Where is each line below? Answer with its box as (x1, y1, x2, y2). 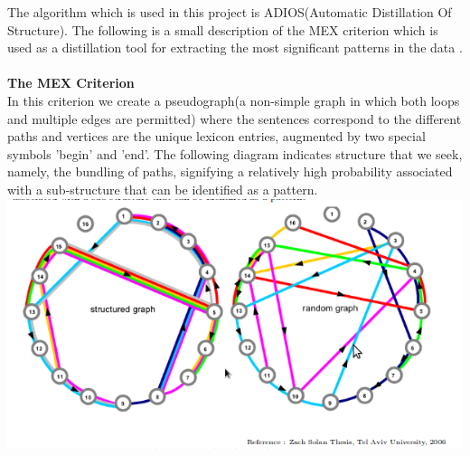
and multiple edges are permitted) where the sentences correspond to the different (7, 109, 462, 128)
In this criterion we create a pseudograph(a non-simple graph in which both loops (7, 90, 460, 109)
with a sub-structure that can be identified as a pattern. (7, 179, 318, 198)
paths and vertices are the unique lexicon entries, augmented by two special (7, 127, 426, 146)
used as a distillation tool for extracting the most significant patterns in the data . (7, 38, 463, 57)
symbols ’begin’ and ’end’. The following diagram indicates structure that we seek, (7, 144, 463, 163)
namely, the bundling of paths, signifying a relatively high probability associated (7, 162, 453, 181)
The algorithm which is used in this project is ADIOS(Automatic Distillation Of (7, 3, 452, 21)
